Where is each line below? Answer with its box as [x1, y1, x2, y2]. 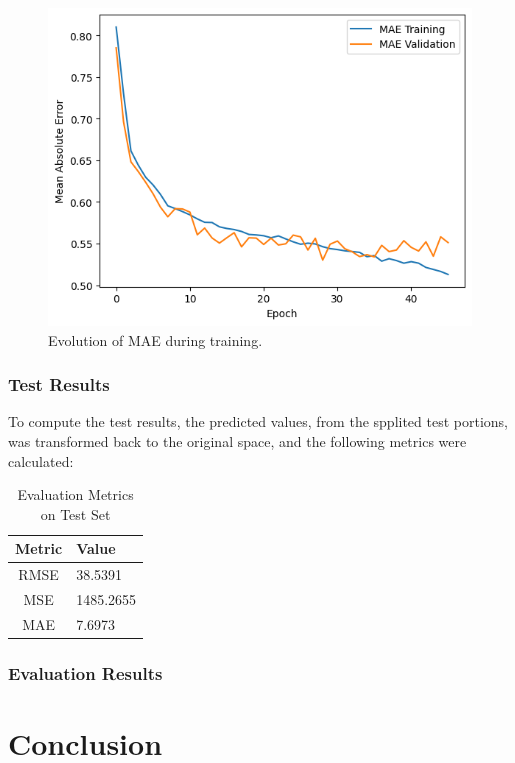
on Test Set [40, 503, 111, 524]
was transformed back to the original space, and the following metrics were [8, 431, 467, 451]
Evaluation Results [8, 660, 163, 685]
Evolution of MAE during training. [48, 329, 263, 350]
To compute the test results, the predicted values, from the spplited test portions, [8, 411, 509, 432]
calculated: [8, 450, 74, 471]
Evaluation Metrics [17, 484, 134, 505]
